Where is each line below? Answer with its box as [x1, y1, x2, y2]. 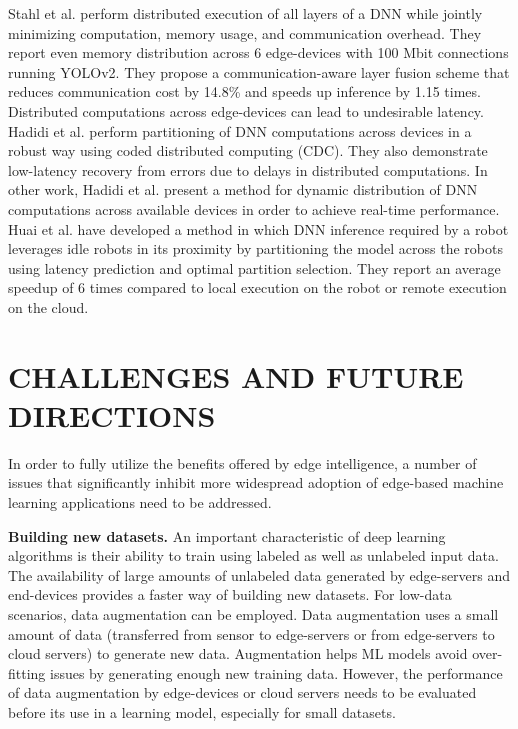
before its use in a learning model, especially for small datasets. [8, 701, 396, 722]
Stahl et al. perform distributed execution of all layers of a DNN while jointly [8, 3, 483, 23]
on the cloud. [8, 296, 89, 317]
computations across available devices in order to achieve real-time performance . [8, 198, 500, 219]
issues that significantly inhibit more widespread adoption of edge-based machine [8, 472, 504, 493]
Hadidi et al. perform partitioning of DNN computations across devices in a [8, 120, 472, 141]
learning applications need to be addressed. [8, 492, 272, 512]
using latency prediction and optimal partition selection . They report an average [8, 257, 501, 278]
